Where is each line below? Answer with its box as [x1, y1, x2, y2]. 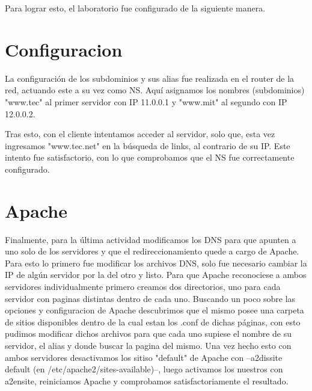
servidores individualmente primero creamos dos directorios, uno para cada [5, 280, 281, 292]
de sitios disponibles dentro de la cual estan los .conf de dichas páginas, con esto [5, 315, 301, 328]
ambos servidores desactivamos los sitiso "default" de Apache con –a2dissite [5, 351, 283, 363]
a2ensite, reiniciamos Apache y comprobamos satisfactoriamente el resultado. [5, 374, 289, 387]
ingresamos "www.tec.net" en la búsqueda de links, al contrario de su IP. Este [5, 139, 290, 152]
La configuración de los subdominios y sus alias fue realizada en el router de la [5, 72, 295, 84]
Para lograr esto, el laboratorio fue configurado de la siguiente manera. [5, 2, 266, 14]
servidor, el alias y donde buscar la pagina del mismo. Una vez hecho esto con [5, 339, 292, 351]
